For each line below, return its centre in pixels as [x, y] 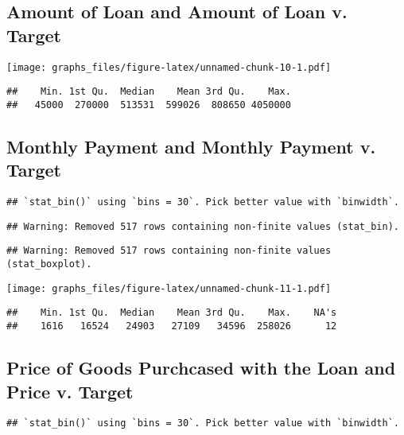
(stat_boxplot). [49, 264]
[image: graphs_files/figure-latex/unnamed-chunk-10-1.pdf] [169, 67]
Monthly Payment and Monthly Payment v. [191, 146]
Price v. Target [70, 391]
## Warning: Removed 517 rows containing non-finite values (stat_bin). [203, 226]
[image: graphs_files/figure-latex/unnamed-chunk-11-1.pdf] [169, 288]
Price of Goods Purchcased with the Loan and [201, 368]
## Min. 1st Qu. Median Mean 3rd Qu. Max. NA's [172, 313]
